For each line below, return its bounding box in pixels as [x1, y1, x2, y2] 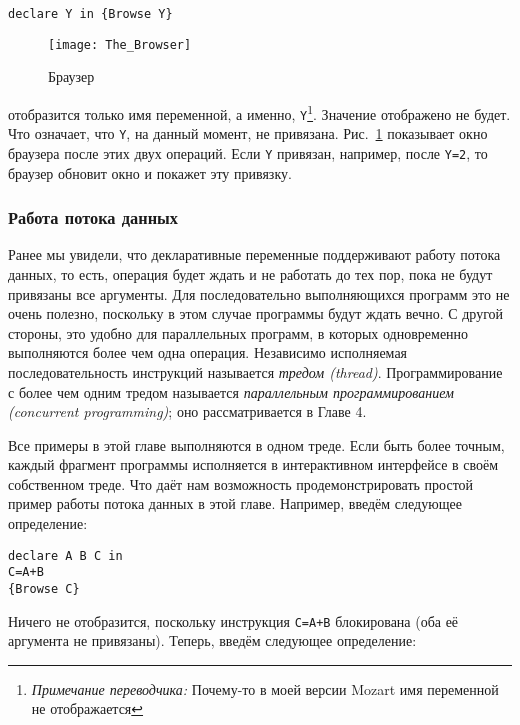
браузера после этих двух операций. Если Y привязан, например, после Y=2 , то [8, 142, 488, 163]
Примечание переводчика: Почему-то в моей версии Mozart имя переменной [31, 678, 499, 699]
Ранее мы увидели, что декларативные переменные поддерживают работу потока [8, 244, 501, 265]
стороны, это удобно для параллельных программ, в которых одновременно [8, 322, 469, 343]
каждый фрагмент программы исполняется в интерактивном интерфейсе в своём [8, 454, 499, 475]
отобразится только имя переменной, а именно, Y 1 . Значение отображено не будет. [8, 100, 511, 124]
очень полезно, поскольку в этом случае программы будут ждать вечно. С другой [8, 303, 504, 324]
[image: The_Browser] [48, 37, 192, 52]
